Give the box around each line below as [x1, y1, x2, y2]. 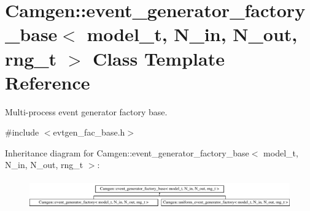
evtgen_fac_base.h [53, 126, 125, 139]
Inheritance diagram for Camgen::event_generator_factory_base [5, 146, 249, 159]
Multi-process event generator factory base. [5, 105, 168, 118]
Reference [5, 69, 90, 94]
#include [5, 126, 39, 139]
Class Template [92, 45, 225, 71]
